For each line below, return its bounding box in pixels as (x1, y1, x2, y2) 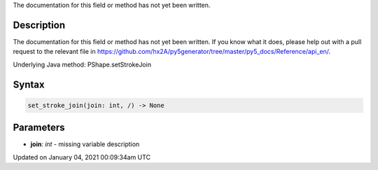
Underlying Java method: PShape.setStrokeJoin (13, 60, 152, 69)
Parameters (13, 122, 65, 134)
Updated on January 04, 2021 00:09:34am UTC (13, 153, 150, 161)
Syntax (13, 78, 45, 90)
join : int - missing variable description (30, 140, 140, 148)
